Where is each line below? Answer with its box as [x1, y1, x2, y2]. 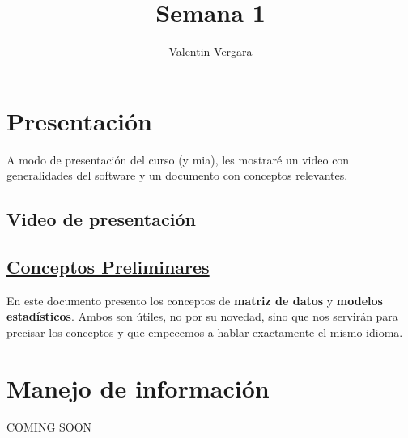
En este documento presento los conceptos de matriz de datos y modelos [6, 291, 383, 308]
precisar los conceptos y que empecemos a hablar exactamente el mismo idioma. [6, 324, 403, 341]
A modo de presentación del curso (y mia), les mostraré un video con [6, 151, 350, 168]
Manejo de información [6, 371, 270, 404]
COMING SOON [6, 418, 92, 435]
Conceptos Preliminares [6, 254, 210, 279]
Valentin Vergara [168, 43, 253, 60]
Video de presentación [6, 206, 196, 232]
